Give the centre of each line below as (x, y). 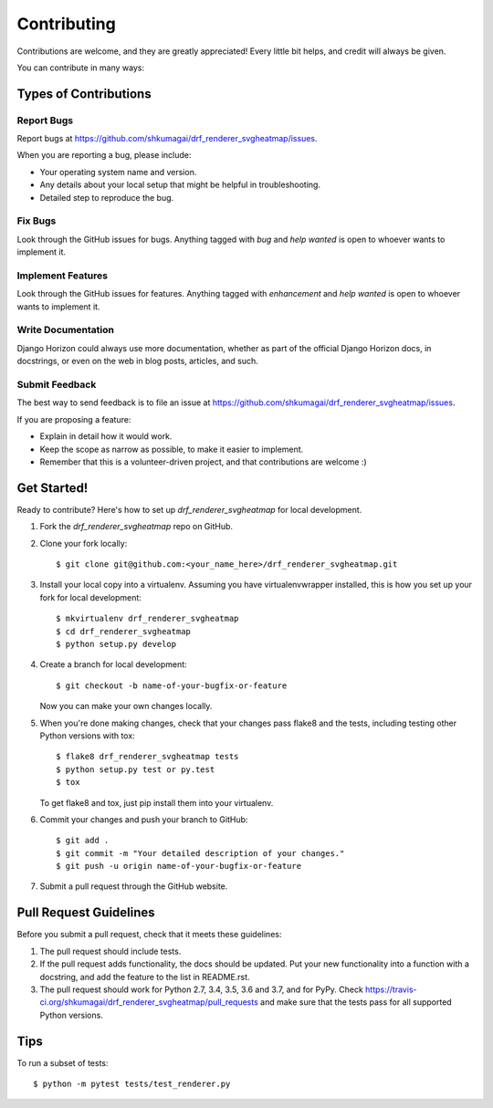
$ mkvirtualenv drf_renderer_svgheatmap (147, 619)
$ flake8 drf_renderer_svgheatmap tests (147, 757)
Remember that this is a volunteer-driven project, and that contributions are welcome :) (203, 462)
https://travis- (391, 989)
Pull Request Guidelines (86, 913)
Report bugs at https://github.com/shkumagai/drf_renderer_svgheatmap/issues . (168, 139)
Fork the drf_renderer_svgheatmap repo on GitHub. (136, 527)
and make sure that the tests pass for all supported (356, 1002)
